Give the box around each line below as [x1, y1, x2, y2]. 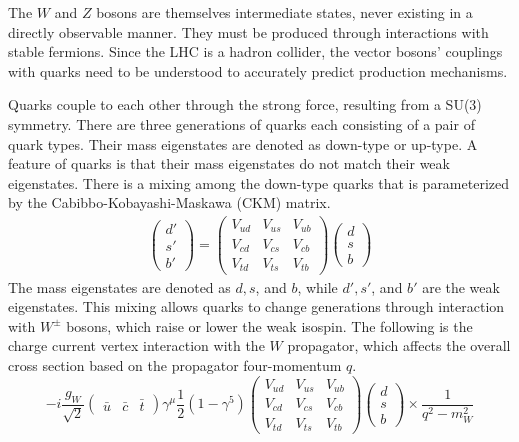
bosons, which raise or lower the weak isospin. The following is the [66, 315, 473, 336]
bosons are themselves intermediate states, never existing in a [96, 2, 473, 22]
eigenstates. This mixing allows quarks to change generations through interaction [8, 296, 505, 317]
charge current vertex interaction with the [8, 335, 265, 356]
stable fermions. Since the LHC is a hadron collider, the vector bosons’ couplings [8, 41, 503, 62]
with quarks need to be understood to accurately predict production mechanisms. [8, 60, 508, 81]
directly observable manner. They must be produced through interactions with [8, 21, 489, 42]
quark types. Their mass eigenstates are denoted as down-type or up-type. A [8, 133, 478, 154]
